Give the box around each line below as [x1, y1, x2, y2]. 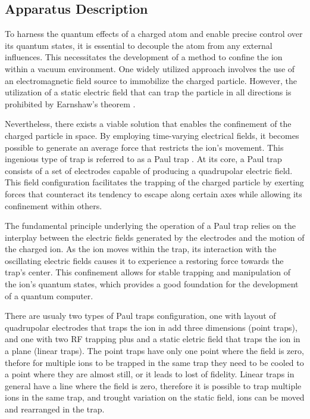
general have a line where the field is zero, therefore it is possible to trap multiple [5, 379, 302, 392]
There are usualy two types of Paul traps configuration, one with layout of [5, 309, 276, 322]
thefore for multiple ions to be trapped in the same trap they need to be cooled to [5, 356, 304, 368]
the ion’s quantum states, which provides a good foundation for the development [5, 278, 299, 290]
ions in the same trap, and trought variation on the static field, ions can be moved [5, 391, 305, 404]
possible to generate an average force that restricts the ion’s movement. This [5, 141, 284, 153]
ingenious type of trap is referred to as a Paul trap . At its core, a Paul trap [5, 153, 282, 165]
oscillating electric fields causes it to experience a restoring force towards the [5, 254, 284, 266]
